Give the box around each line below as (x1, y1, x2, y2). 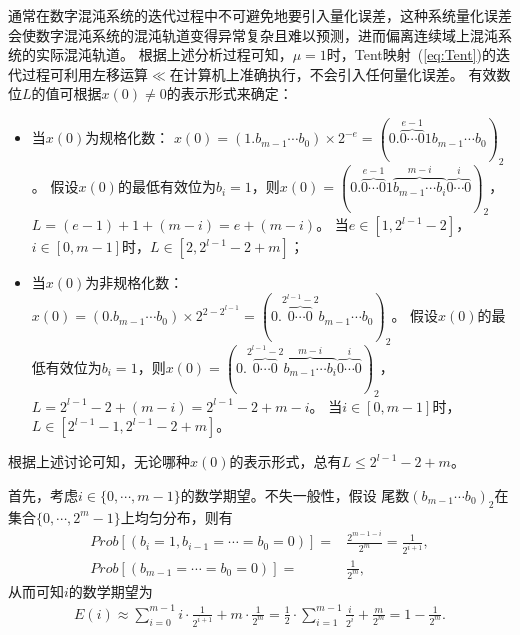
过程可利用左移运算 (21, 63, 148, 84)
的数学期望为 (68, 580, 153, 601)
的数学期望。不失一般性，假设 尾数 (180, 484, 410, 505)
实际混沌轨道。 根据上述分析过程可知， (35, 44, 293, 65)
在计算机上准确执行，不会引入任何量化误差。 (169, 63, 464, 84)
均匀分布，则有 (134, 506, 233, 527)
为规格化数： (85, 127, 170, 148)
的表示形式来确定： (166, 83, 293, 104)
